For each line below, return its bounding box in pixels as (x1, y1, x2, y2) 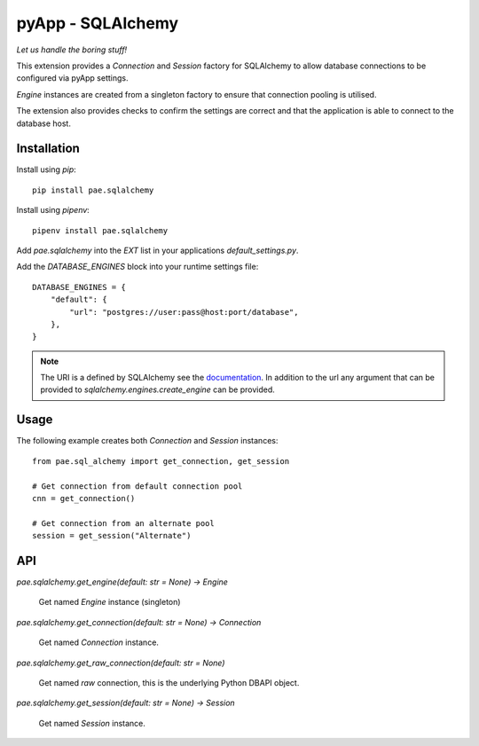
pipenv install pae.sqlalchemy (32, 225, 169, 235)
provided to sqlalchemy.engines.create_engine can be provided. (40, 384, 275, 395)
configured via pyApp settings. (16, 73, 129, 83)
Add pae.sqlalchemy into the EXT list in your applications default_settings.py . (16, 245, 299, 255)
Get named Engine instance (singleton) (38, 597, 181, 608)
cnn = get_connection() (32, 493, 136, 503)
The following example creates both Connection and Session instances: (16, 436, 279, 446)
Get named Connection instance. (38, 637, 160, 648)
